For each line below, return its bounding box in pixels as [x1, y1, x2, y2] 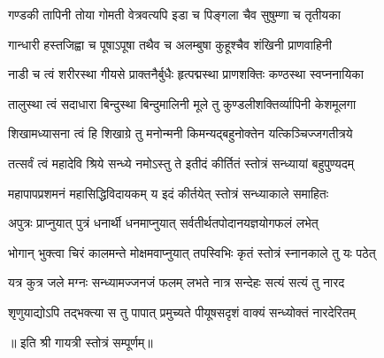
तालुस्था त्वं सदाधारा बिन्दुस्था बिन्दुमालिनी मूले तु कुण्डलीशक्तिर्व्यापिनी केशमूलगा [8, 94, 357, 113]
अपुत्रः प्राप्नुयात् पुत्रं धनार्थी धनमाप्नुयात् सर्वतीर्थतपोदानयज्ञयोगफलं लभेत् [8, 214, 319, 232]
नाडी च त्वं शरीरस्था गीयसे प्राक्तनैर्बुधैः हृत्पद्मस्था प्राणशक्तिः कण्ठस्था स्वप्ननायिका [8, 65, 364, 83]
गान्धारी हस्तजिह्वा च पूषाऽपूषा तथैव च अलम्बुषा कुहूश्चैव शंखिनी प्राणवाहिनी [8, 35, 332, 53]
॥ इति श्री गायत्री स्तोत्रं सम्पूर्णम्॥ [8, 332, 153, 351]
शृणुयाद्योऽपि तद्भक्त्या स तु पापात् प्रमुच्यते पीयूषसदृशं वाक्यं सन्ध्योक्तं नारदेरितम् [8, 302, 356, 321]
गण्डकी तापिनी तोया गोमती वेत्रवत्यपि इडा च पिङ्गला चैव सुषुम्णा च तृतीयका [8, 5, 341, 23]
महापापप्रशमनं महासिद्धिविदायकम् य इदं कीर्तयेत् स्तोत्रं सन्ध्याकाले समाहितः [8, 183, 329, 202]
